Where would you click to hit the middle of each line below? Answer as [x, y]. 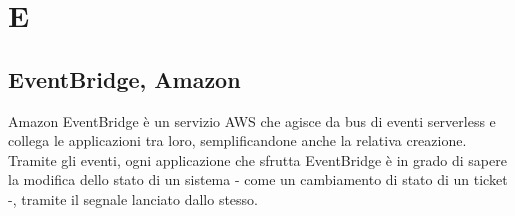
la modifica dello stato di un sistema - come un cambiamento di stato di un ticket [258, 179]
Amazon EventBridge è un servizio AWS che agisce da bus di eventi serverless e [252, 120]
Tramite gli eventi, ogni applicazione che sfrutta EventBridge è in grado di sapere [257, 159]
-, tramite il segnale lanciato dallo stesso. [133, 198]
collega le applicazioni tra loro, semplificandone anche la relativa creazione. [237, 140]
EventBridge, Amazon [124, 78]
